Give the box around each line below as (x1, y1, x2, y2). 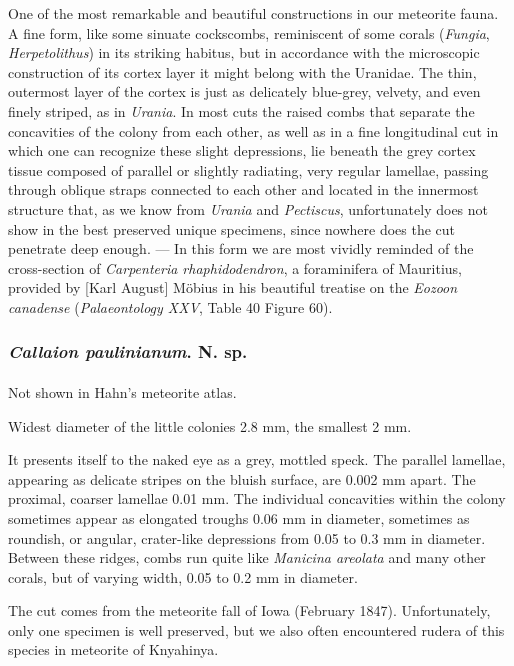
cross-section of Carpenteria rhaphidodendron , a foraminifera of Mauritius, (8, 257, 462, 278)
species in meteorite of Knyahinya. (8, 639, 219, 660)
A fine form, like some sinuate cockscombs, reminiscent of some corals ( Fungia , (8, 22, 490, 43)
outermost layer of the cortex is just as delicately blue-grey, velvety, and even (8, 81, 481, 102)
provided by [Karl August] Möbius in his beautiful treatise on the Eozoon (8, 277, 458, 298)
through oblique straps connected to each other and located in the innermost (8, 179, 479, 200)
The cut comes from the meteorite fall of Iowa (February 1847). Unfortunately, (8, 600, 491, 621)
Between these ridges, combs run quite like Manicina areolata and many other (8, 547, 486, 568)
